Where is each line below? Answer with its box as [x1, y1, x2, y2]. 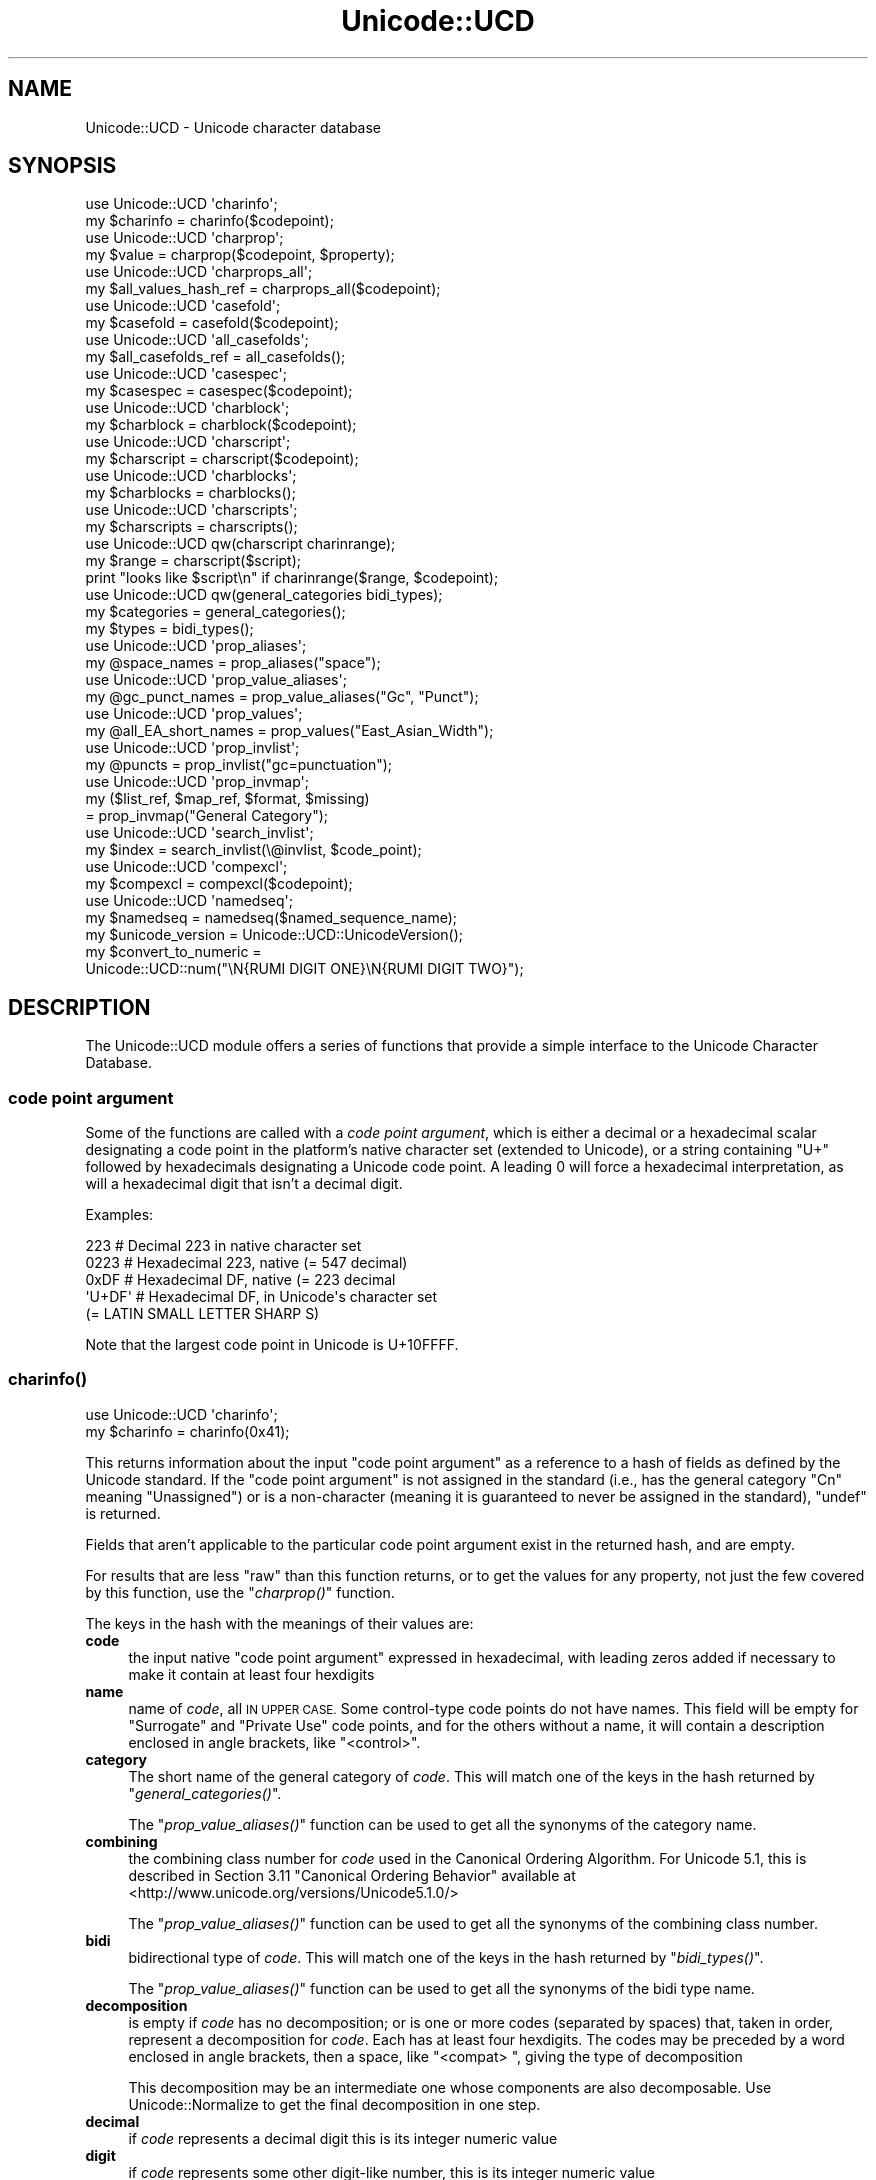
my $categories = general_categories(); [85, 603, 346, 621]
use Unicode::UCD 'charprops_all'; [85, 263, 313, 281]
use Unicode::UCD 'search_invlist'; [85, 824, 314, 842]
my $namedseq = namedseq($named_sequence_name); [85, 909, 458, 927]
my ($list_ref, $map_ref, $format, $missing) [85, 790, 370, 808]
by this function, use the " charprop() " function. [85, 1583, 395, 1601]
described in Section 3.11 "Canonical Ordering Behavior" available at [128, 1866, 576, 1884]
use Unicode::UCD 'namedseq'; [85, 892, 293, 910]
